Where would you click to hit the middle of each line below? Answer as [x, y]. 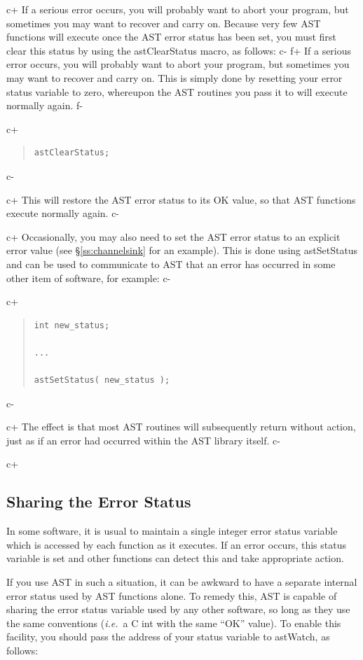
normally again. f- [44, 105]
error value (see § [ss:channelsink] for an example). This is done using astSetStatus [182, 250]
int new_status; [72, 325]
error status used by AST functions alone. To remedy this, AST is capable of [172, 595]
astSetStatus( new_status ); [102, 380]
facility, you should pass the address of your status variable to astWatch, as [168, 637]
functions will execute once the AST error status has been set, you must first [171, 37]
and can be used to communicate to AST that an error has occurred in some [171, 264]
